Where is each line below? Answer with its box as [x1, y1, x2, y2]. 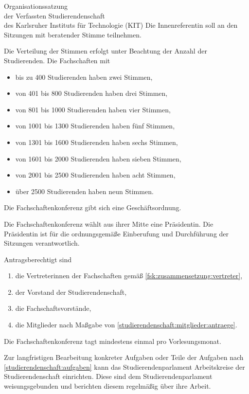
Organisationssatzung [4, 1, 68, 11]
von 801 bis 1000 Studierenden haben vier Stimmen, [15, 104, 171, 114]
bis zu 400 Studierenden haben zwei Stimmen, [15, 72, 153, 82]
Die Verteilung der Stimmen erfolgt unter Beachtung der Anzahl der [4, 46, 207, 56]
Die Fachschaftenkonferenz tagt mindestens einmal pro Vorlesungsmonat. [4, 336, 221, 346]
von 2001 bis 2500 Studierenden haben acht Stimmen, [15, 170, 176, 180]
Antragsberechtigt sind [4, 254, 72, 264]
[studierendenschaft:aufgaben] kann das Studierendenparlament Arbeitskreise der [4, 361, 245, 372]
